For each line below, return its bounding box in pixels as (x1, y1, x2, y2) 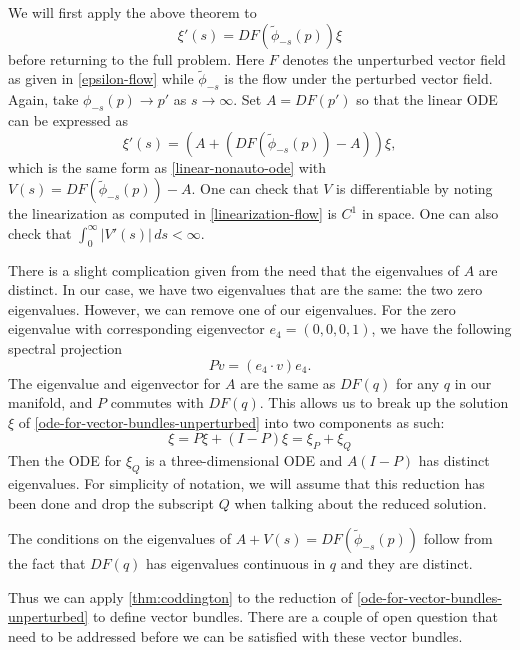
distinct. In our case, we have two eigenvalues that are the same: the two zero (8, 279, 483, 300)
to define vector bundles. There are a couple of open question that (92, 606, 498, 627)
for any (395, 372, 440, 393)
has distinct (418, 450, 490, 471)
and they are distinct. (340, 553, 473, 574)
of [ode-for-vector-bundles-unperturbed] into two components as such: (18, 411, 445, 432)
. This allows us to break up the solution (259, 392, 509, 413)
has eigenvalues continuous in (146, 553, 326, 574)
